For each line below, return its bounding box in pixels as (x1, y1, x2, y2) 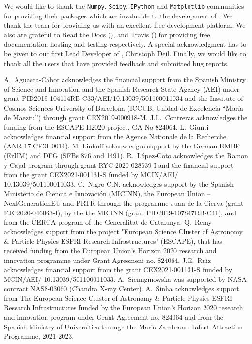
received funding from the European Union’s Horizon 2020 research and (4, 245, 217, 255)
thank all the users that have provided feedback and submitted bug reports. (4, 58, 229, 68)
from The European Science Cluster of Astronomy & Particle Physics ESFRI (4, 293, 233, 303)
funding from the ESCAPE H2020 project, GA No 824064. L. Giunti (4, 122, 209, 132)
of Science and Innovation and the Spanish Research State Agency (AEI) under (4, 83, 240, 94)
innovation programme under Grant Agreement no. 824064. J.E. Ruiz (4, 255, 211, 265)
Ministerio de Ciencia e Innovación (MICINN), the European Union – (4, 188, 211, 198)
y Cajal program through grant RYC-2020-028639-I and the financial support (4, 160, 234, 170)
